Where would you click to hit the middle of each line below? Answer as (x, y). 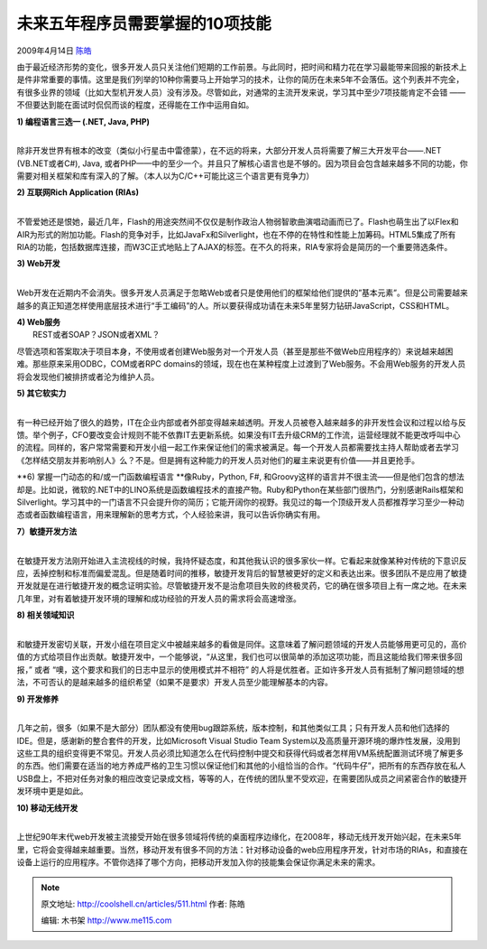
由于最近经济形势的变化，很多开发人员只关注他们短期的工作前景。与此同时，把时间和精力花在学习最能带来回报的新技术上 (242, 67)
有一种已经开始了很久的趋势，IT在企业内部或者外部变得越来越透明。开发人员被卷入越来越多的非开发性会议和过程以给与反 (241, 422)
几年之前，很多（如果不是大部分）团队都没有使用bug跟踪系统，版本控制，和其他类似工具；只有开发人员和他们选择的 (233, 728)
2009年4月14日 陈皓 (54, 51)
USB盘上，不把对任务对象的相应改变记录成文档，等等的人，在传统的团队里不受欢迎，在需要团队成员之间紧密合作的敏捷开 (242, 778)
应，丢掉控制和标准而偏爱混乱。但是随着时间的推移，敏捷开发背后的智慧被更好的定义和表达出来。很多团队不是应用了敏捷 (242, 573)
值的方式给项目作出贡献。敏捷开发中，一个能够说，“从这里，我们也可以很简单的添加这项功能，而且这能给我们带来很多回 (240, 657)
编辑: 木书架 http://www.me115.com (106, 920)
